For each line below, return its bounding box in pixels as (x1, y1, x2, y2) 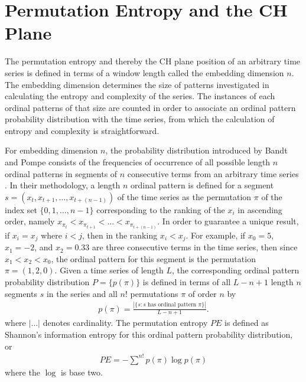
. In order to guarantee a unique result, (157, 215, 299, 227)
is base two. (60, 365, 103, 378)
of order (188, 287, 217, 299)
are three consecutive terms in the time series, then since (92, 241, 298, 253)
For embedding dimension (5, 144, 98, 156)
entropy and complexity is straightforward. (5, 124, 159, 136)
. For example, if (185, 228, 246, 241)
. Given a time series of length (54, 264, 164, 276)
